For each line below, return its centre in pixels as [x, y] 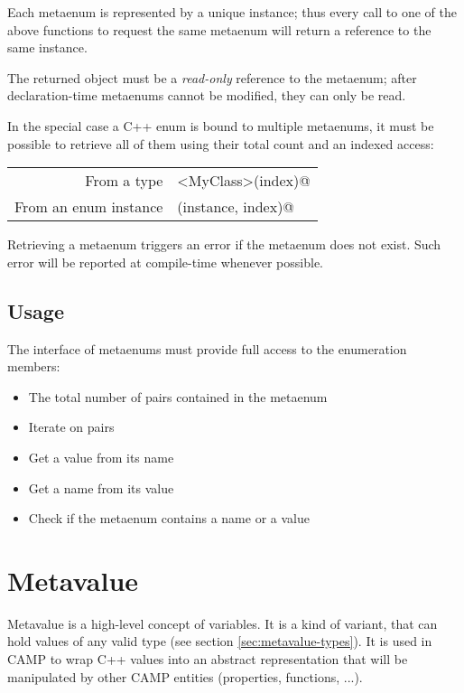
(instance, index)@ [236, 207]
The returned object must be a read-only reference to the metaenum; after [212, 77]
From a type [124, 181]
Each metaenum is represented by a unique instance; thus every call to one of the [232, 12]
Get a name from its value [101, 487]
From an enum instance [89, 207]
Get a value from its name [101, 457]
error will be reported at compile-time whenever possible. [165, 262]
